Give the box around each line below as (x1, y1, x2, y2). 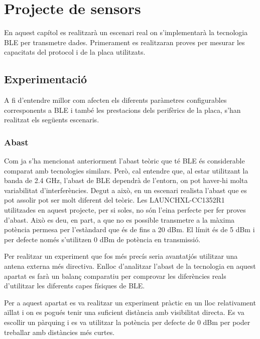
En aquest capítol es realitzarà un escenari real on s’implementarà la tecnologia (4, 27, 248, 38)
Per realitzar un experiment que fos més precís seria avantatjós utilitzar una (4, 251, 238, 261)
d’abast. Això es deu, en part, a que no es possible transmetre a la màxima (4, 214, 235, 225)
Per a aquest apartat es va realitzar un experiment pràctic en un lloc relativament (4, 297, 256, 307)
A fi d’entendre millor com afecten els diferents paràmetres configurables (4, 95, 227, 105)
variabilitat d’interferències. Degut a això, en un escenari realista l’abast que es (4, 185, 247, 195)
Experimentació (4, 71, 87, 87)
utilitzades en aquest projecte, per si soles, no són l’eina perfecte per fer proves (4, 205, 246, 215)
